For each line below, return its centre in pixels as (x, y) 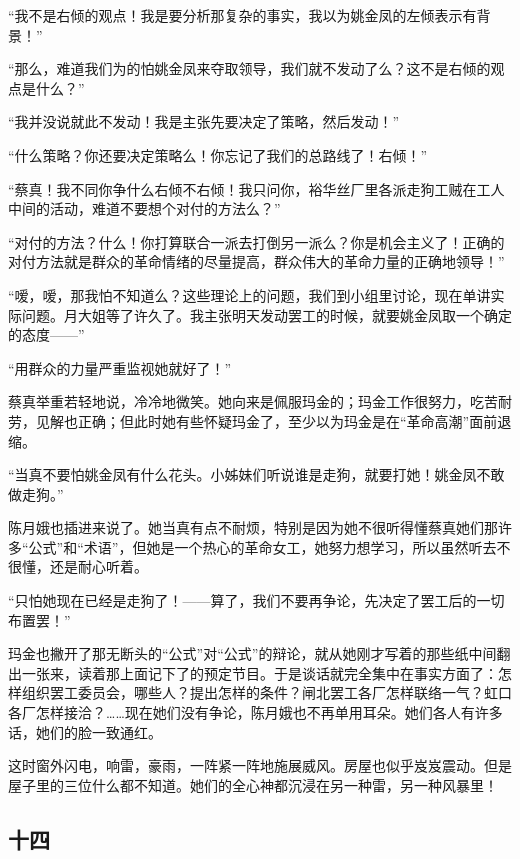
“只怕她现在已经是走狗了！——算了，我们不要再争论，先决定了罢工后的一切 (256, 600)
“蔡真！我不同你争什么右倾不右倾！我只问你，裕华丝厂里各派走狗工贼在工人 (256, 188)
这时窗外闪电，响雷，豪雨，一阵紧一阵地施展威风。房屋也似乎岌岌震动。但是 (260, 765)
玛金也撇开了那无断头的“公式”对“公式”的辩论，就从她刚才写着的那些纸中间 (252, 653)
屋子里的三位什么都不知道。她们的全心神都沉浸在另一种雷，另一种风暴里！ (253, 784)
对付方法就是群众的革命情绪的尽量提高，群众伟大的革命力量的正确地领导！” (256, 261)
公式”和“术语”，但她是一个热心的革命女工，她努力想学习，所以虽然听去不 (269, 546)
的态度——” (46, 334)
